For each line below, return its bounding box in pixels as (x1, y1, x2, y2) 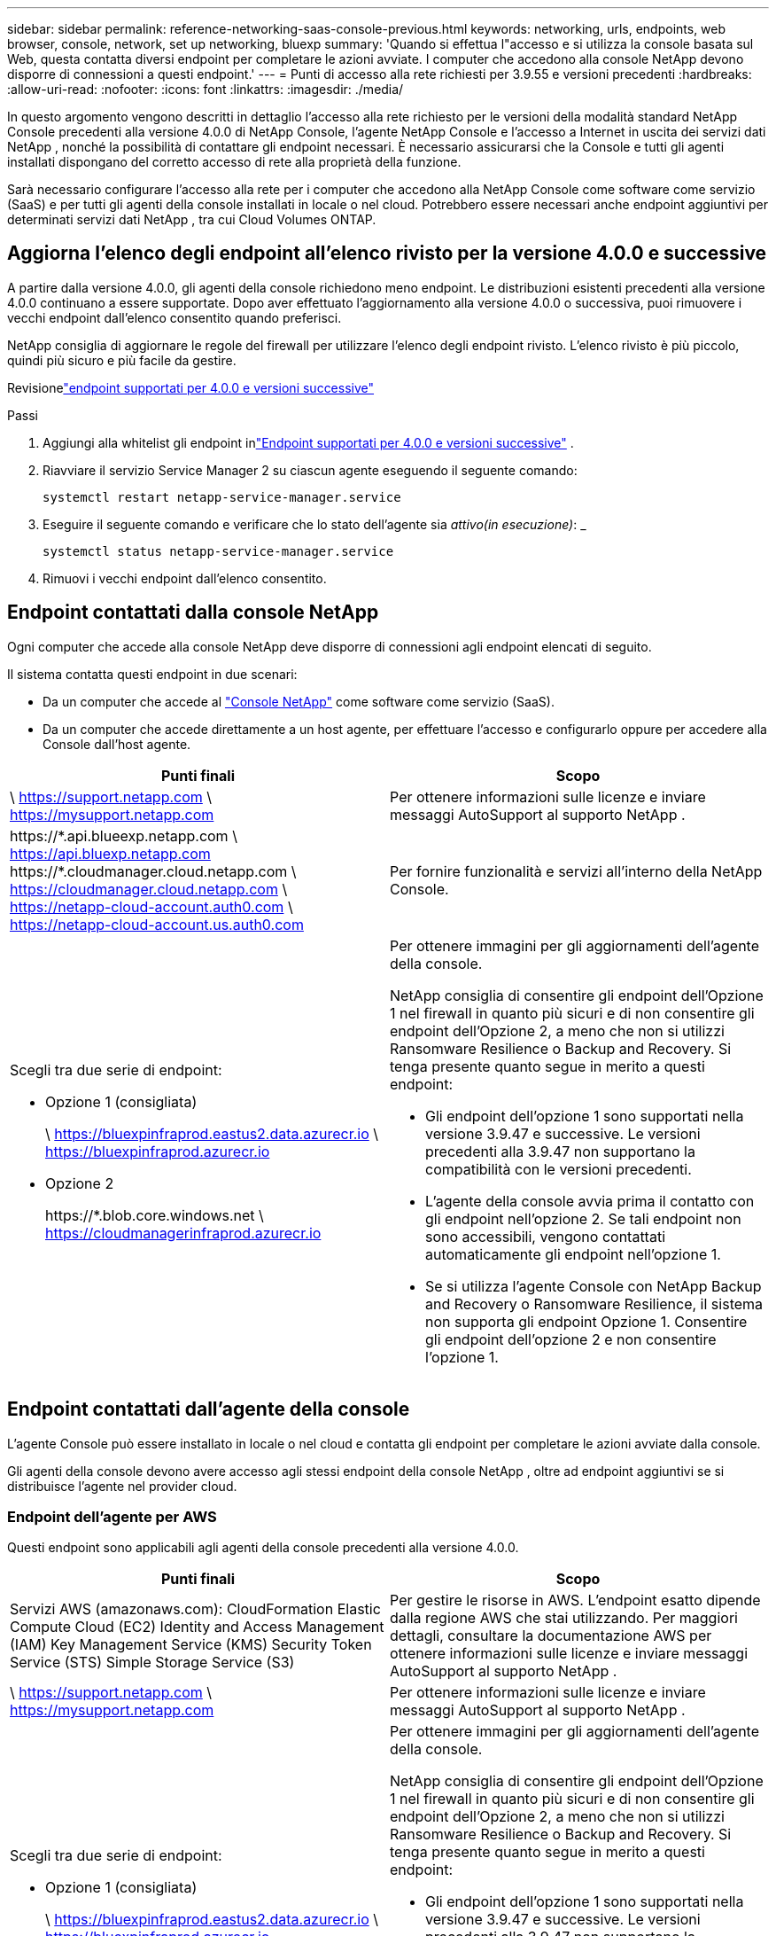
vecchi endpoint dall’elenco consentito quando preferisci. (7, 309, 342, 325)
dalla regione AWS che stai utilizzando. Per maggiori (390, 1609, 738, 1628)
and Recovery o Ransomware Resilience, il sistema (425, 1294, 764, 1313)
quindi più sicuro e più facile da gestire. (7, 352, 237, 368)
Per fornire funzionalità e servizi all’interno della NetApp (390, 862, 763, 880)
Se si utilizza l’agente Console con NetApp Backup (425, 1276, 762, 1295)
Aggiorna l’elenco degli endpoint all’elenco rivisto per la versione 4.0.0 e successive (7, 242, 767, 265)
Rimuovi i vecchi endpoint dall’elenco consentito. (43, 570, 327, 586)
